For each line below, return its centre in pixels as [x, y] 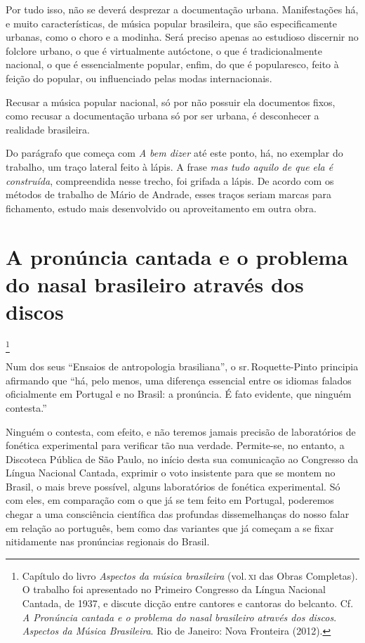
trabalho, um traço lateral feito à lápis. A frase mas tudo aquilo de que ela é [170, 166]
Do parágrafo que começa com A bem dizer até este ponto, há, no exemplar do [174, 153]
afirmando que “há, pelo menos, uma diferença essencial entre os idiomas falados [179, 380]
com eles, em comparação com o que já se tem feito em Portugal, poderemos [170, 500]
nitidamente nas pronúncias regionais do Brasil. [108, 541]
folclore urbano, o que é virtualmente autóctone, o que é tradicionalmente [164, 50]
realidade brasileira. [48, 129]
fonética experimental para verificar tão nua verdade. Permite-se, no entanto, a [175, 445]
